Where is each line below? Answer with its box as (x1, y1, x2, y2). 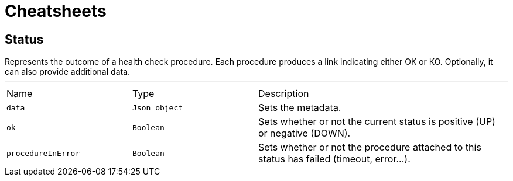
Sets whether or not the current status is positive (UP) (258, 116, 495, 128)
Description (258, 88, 309, 100)
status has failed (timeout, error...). (258, 153, 411, 165)
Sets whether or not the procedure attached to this (258, 141, 481, 154)
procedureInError (6, 148, 80, 158)
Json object (132, 103, 183, 112)
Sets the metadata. (258, 102, 341, 114)
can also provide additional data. (5, 67, 131, 77)
